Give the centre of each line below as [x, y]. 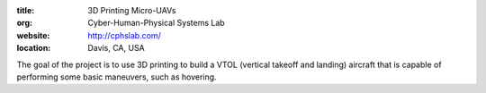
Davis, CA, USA [117, 48]
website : [33, 35]
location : [34, 48]
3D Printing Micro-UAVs [132, 10]
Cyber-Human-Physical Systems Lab [156, 23]
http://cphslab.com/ [124, 35]
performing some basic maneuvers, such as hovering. [117, 77]
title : [26, 10]
